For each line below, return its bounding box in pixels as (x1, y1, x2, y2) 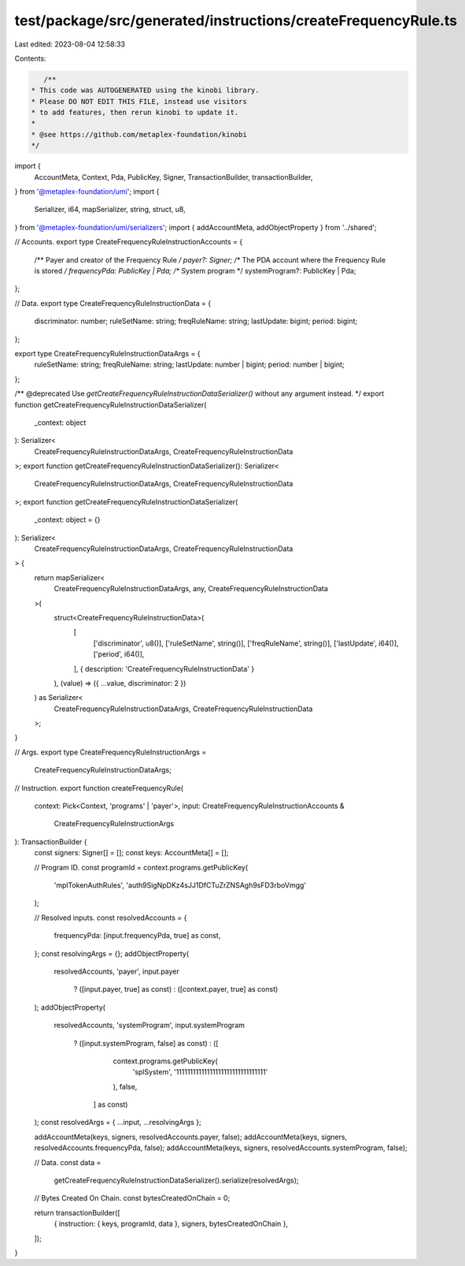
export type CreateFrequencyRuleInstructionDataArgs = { (14, 348, 201, 358)
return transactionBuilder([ (34, 1208, 121, 1217)
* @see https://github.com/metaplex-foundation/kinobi (31, 130, 247, 139)
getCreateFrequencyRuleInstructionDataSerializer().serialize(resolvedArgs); (54, 1175, 299, 1186)
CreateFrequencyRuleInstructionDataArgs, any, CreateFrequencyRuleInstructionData (54, 584, 328, 594)
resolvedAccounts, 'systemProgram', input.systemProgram (54, 1021, 245, 1030)
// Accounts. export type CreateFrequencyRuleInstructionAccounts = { (14, 237, 243, 247)
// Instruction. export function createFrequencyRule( (14, 783, 184, 792)
